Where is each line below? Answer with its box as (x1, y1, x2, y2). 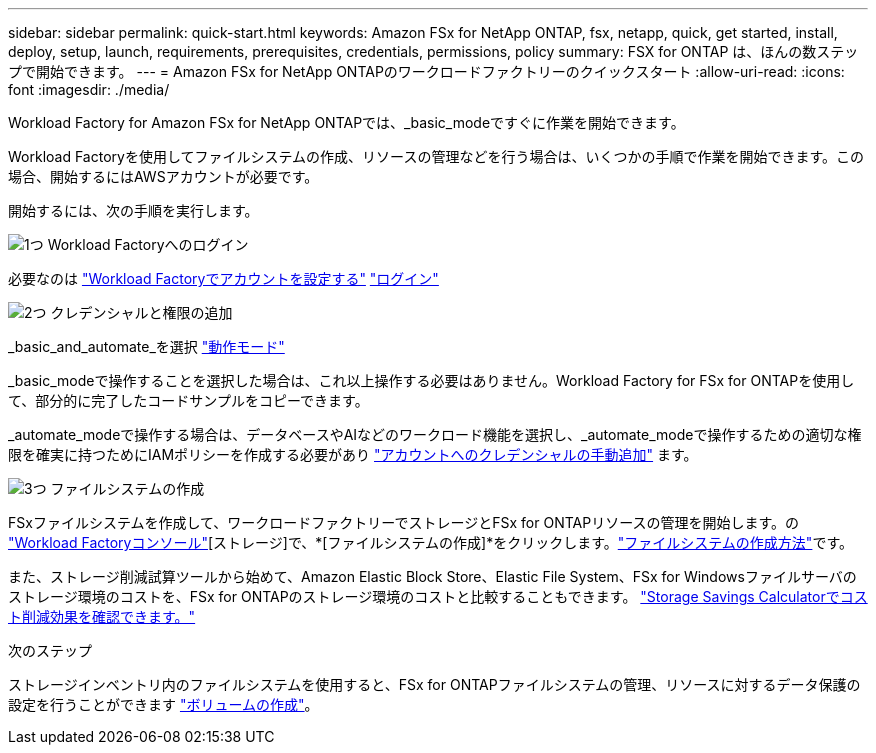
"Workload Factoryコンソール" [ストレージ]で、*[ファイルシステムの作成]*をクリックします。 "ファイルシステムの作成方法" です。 (8, 534, 853, 551)
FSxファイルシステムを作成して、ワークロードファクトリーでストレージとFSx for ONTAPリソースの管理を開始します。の (8, 514, 800, 531)
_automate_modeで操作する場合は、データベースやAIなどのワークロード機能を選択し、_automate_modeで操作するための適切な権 (8, 426, 862, 443)
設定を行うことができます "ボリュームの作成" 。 (8, 696, 319, 713)
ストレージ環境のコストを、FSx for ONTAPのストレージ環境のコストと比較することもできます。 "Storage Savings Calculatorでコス (8, 588, 868, 605)
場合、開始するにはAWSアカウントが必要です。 (8, 168, 319, 185)
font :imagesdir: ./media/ (8, 81, 170, 98)
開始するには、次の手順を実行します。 (8, 202, 259, 219)
